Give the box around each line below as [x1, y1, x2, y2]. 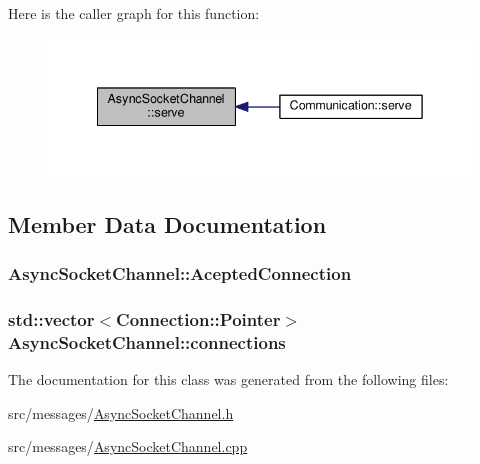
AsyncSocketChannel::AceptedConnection [8, 260, 352, 285]
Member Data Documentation [8, 208, 327, 239]
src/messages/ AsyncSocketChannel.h [8, 402, 234, 423]
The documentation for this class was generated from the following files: [8, 368, 449, 389]
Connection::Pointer [116, 306, 281, 331]
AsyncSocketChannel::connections [8, 329, 286, 354]
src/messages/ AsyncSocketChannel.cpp [8, 436, 248, 457]
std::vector [8, 306, 95, 331]
